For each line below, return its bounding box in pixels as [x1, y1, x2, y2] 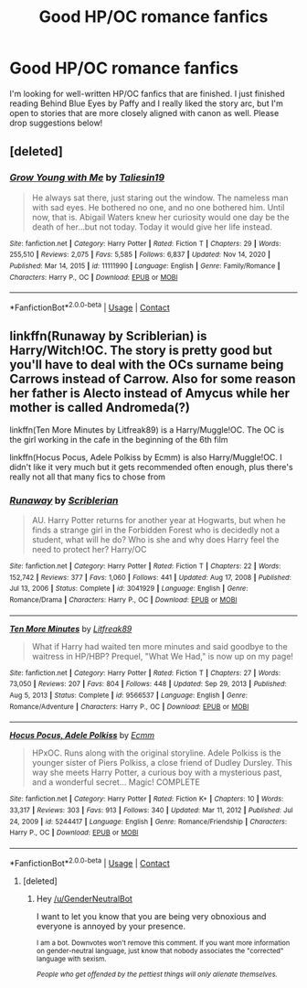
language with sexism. [36, 954, 107, 963]
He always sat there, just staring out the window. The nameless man [31, 192, 289, 203]
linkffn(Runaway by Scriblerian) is [9, 328, 207, 344]
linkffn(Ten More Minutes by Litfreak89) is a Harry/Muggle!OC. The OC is [9, 424, 285, 435]
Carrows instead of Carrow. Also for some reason [9, 371, 296, 387]
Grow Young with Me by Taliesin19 [9, 171, 165, 184]
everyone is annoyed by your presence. [36, 920, 185, 931]
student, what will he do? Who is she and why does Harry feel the [31, 534, 280, 545]
